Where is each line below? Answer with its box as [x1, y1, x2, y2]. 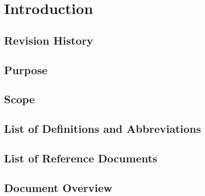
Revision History [4, 32, 93, 48]
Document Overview [4, 179, 112, 195]
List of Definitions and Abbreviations [4, 121, 201, 136]
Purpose [4, 62, 48, 77]
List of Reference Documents [4, 150, 157, 165]
